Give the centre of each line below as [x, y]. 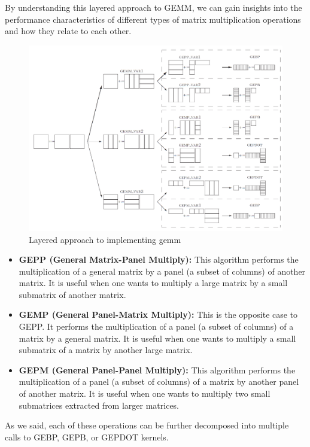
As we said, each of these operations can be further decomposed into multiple [147, 425]
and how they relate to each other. [68, 31]
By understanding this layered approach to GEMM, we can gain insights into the [154, 7]
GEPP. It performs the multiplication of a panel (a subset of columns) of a [156, 326]
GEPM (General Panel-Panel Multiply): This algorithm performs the [157, 370]
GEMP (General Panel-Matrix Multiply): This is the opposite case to [158, 314]
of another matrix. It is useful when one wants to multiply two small [145, 393]
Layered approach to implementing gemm [105, 239]
